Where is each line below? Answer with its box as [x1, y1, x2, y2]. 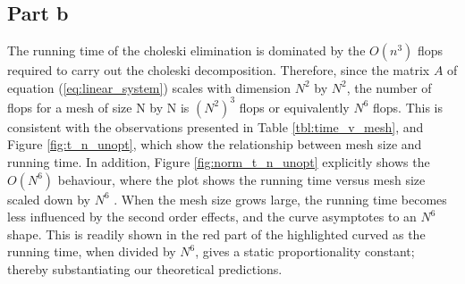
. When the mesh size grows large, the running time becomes [114, 189, 447, 208]
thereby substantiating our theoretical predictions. [7, 260, 283, 279]
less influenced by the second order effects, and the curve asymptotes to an [7, 207, 417, 226]
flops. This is [373, 97, 444, 116]
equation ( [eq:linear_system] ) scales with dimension [7, 78, 291, 96]
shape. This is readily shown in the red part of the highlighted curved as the [7, 224, 426, 243]
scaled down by [7, 189, 91, 208]
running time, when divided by [7, 242, 176, 261]
